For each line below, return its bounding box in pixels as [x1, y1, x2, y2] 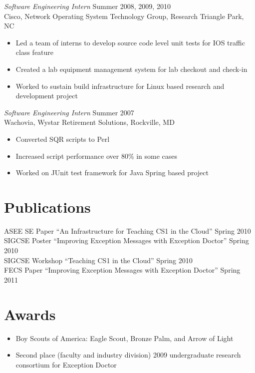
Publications [4, 196, 91, 217]
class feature [15, 47, 54, 57]
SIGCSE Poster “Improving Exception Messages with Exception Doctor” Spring [4, 235, 249, 246]
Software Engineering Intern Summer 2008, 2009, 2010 [4, 1, 171, 11]
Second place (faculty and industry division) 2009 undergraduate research [15, 350, 241, 360]
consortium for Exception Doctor [15, 359, 117, 370]
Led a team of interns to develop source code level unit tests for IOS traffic [15, 37, 245, 47]
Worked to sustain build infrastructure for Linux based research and [15, 80, 225, 91]
